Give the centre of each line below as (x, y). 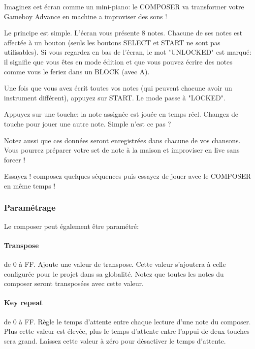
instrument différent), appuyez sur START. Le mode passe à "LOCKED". (115, 97)
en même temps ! (30, 185)
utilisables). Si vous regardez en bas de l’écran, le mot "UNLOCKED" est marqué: (128, 52)
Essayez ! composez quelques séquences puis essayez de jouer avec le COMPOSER (127, 176)
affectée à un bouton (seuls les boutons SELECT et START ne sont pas (112, 42)
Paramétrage (30, 207)
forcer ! (15, 159)
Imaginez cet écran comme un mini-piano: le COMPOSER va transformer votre (124, 6)
